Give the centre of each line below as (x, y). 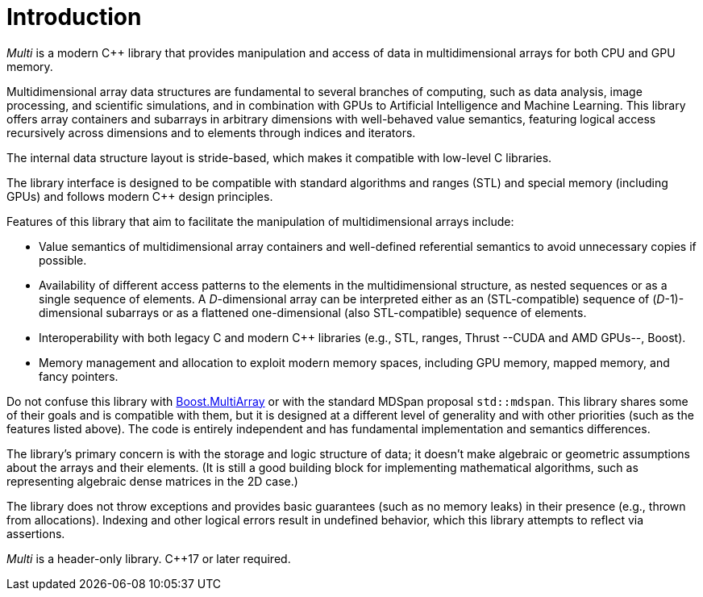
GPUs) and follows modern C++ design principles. (140, 196)
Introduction (74, 17)
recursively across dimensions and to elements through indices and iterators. (211, 132)
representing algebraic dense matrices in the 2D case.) (152, 481)
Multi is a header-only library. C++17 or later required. (149, 558)
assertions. (36, 533)
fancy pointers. (79, 376)
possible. (63, 260)
